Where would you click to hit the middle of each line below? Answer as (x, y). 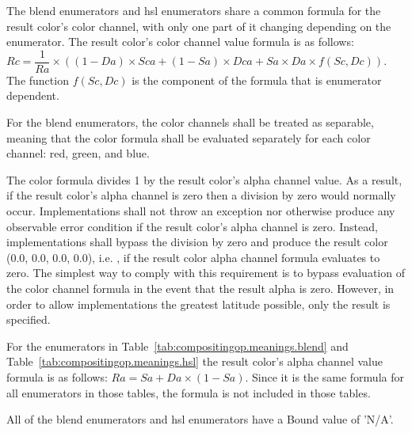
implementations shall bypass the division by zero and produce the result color (197, 242)
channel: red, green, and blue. (78, 153)
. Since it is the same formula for (324, 376)
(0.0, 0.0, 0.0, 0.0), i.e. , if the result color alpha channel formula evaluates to (193, 257)
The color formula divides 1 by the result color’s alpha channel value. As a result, (204, 179)
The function (38, 80)
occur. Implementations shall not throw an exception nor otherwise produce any (201, 211)
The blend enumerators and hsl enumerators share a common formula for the (194, 10)
